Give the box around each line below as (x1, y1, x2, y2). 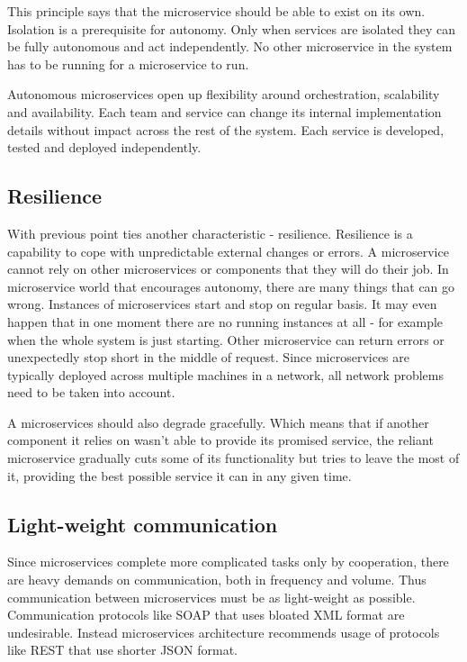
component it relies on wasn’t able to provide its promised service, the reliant (7, 431, 434, 449)
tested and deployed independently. (7, 138, 202, 157)
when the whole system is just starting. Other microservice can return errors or (7, 330, 445, 349)
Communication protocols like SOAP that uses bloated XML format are (7, 605, 405, 624)
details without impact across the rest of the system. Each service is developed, (7, 120, 445, 139)
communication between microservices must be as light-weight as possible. (7, 587, 416, 606)
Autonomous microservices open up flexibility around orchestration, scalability (7, 85, 440, 104)
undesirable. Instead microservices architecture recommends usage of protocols (7, 622, 440, 641)
